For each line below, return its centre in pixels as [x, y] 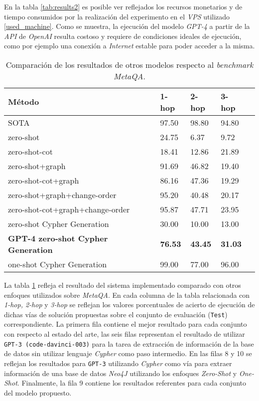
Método [24, 102]
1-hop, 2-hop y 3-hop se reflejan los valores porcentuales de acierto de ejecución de [129, 304]
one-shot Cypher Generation [58, 264]
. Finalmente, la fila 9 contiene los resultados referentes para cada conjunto [131, 383]
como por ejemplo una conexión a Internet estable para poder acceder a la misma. [129, 46]
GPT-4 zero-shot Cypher [58, 238]
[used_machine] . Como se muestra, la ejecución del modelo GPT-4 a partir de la [127, 26]
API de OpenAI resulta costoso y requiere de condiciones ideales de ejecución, [123, 36]
